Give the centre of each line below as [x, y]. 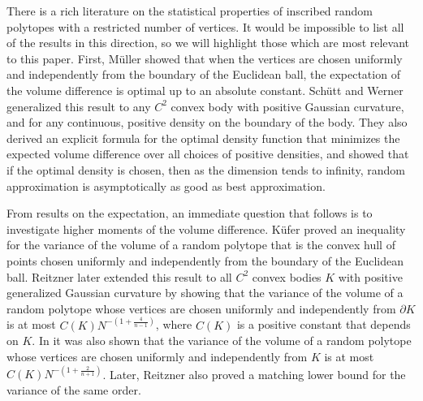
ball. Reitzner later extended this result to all [119, 276]
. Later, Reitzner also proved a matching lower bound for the [254, 373]
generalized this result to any [79, 106]
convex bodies [287, 276]
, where [174, 324]
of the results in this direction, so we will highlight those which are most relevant [208, 43]
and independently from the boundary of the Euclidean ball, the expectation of [203, 74]
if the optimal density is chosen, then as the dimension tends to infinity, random [206, 169]
